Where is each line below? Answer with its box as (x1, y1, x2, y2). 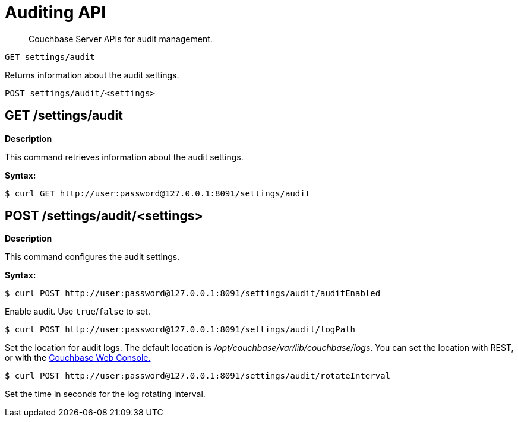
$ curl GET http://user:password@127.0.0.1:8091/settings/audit (5, 188, 311, 198)
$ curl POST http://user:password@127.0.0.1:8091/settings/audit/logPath (5, 325, 356, 335)
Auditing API (5, 2, 106, 23)
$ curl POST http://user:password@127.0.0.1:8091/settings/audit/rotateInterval (5, 371, 391, 381)
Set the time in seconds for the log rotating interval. (5, 389, 206, 399)
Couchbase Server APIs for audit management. (29, 33, 213, 44)
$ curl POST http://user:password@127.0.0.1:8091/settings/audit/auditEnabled (5, 288, 381, 299)
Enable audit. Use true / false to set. (5, 306, 150, 317)
